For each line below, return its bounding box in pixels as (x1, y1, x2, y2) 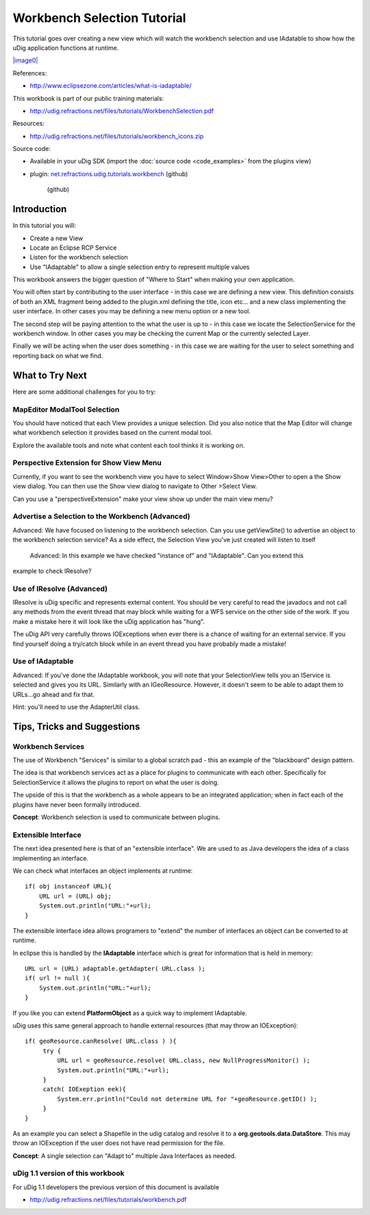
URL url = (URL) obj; (38, 892, 112, 900)
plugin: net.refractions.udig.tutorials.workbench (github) (29, 169, 188, 178)
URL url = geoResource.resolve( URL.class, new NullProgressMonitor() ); (57, 1057, 310, 1065)
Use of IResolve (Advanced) (12, 584, 108, 593)
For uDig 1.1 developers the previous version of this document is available (12, 1183, 219, 1191)
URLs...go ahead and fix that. (12, 690, 95, 698)
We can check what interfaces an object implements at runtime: (12, 866, 193, 875)
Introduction (12, 203, 67, 215)
